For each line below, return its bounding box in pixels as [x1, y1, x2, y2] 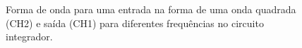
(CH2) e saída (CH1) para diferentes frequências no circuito [6, 15, 264, 30]
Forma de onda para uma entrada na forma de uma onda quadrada [6, 2, 296, 16]
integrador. [6, 29, 53, 44]
